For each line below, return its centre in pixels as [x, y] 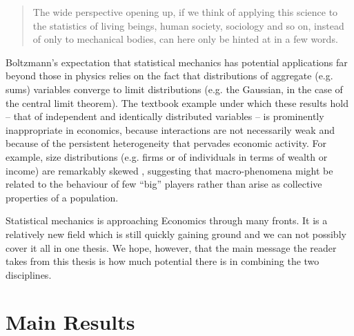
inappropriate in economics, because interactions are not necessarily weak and [170, 129]
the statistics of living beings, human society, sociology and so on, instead [188, 25]
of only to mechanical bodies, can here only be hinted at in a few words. [185, 39]
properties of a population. [62, 197]
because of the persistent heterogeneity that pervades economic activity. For [166, 143]
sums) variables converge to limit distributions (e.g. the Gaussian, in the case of [174, 89]
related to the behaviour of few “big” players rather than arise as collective [164, 184]
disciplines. [29, 274]
